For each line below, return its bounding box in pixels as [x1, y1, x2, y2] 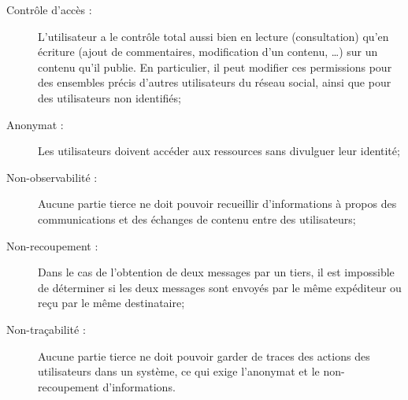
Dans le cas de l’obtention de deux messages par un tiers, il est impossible [38, 264, 395, 280]
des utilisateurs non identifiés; [38, 89, 181, 106]
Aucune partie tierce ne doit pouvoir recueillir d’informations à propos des [38, 195, 397, 212]
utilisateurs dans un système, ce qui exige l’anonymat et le [38, 363, 320, 380]
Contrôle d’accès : [6, 2, 92, 17]
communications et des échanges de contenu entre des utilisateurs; [38, 210, 356, 227]
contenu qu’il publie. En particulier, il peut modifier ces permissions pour [38, 58, 392, 75]
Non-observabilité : [6, 169, 98, 185]
